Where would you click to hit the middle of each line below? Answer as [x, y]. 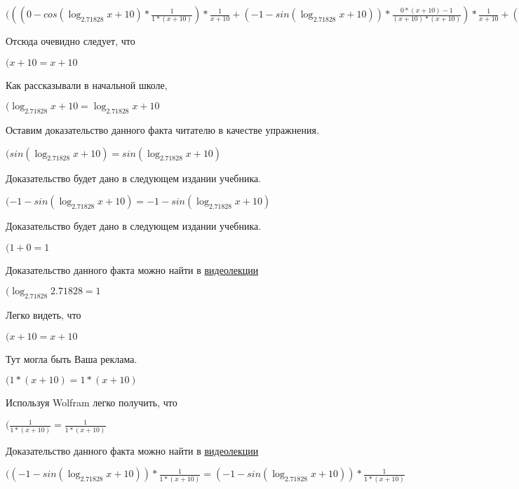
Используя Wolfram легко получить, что [92, 402]
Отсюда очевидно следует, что [70, 41]
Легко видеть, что [43, 315]
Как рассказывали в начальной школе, [87, 84]
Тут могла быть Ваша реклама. [72, 358]
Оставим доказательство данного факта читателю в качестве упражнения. [162, 129]
